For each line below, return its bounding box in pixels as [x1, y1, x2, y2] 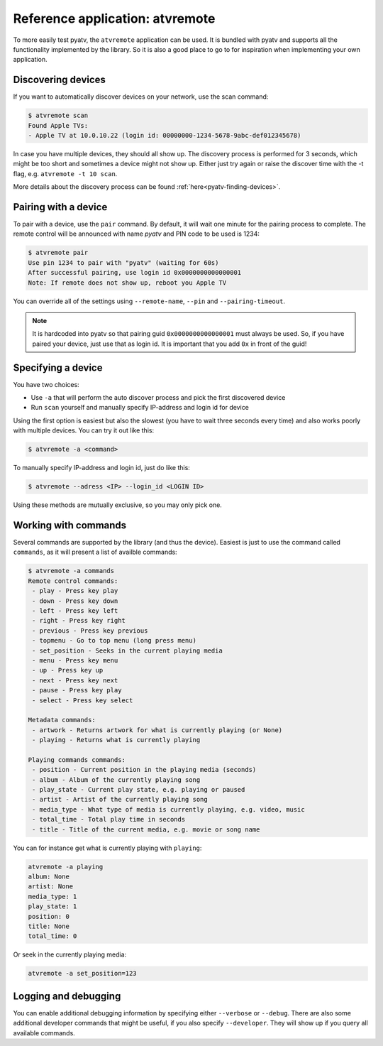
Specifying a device [13, 361, 103, 374]
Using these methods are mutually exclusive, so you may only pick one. [13, 501, 223, 509]
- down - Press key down [32, 596, 118, 605]
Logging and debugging [13, 990, 121, 1002]
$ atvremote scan [28, 111, 89, 120]
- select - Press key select [32, 696, 133, 704]
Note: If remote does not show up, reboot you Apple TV [28, 278, 227, 287]
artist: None [28, 883, 74, 890]
